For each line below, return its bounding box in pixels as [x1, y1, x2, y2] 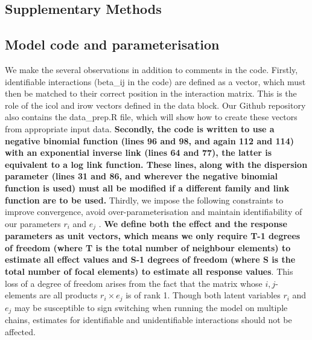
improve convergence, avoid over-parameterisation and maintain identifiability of [5, 205, 302, 218]
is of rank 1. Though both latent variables [126, 289, 281, 301]
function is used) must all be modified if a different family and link [5, 181, 290, 194]
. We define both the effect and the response [98, 217, 287, 229]
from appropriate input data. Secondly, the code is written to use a [5, 122, 275, 135]
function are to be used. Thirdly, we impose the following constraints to [5, 193, 284, 206]
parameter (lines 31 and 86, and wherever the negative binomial [5, 170, 278, 182]
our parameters [5, 217, 61, 229]
